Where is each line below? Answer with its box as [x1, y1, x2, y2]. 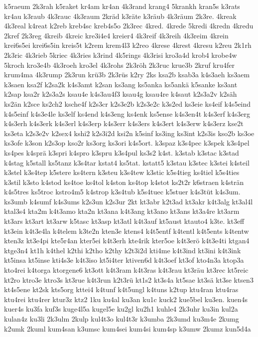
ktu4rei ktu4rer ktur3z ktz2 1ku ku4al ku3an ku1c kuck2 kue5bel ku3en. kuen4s [4, 294, 248, 304]
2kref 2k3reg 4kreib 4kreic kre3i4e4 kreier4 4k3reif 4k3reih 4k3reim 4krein [4, 30, 229, 40]
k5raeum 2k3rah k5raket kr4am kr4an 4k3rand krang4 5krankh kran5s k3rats [4, 1, 240, 11]
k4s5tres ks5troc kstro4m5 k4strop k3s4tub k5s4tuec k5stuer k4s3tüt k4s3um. [4, 186, 241, 197]
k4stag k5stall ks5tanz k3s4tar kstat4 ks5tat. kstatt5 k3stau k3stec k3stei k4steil [4, 157, 250, 168]
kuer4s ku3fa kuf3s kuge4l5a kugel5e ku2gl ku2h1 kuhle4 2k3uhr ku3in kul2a [4, 304, 238, 314]
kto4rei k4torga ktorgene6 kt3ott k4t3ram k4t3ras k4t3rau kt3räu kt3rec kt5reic [4, 265, 249, 275]
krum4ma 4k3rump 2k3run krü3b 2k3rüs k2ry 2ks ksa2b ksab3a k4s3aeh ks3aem [4, 69, 250, 80]
